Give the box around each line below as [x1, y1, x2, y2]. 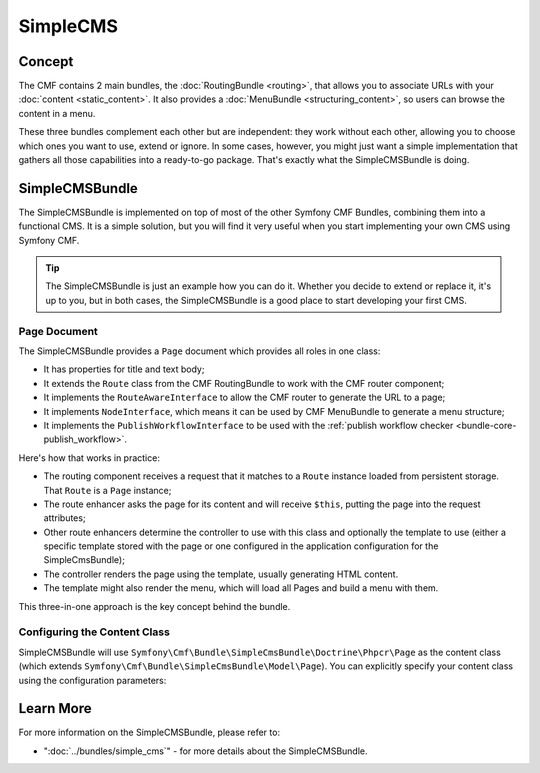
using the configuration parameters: [18, 674, 167, 686]
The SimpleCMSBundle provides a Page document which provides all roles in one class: [18, 345, 381, 357]
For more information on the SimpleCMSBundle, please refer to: [18, 726, 280, 739]
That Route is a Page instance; [43, 484, 172, 496]
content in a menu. [18, 107, 96, 119]
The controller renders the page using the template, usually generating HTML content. [43, 568, 399, 580]
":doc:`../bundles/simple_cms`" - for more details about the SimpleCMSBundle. [43, 745, 369, 757]
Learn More [18, 700, 92, 717]
